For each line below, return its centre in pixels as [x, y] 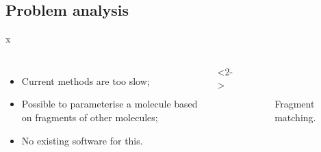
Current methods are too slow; [86, 80]
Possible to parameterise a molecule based [110, 104]
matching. [295, 117]
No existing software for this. [82, 140]
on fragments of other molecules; [90, 117]
